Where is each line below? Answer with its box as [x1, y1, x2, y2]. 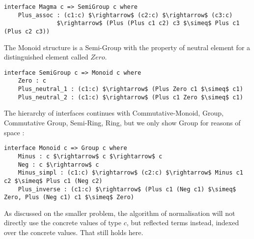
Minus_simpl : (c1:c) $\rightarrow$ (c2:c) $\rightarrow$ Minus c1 [18, 169, 243, 177]
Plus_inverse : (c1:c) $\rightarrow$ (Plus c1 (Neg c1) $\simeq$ [18, 185, 236, 193]
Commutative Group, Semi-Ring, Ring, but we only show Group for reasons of [4, 118, 241, 128]
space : [4, 127, 25, 137]
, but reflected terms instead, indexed [126, 217, 239, 228]
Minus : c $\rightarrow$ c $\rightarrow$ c [18, 152, 163, 160]
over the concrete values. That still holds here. [4, 227, 143, 237]
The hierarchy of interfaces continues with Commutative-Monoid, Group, [4, 108, 224, 118]
